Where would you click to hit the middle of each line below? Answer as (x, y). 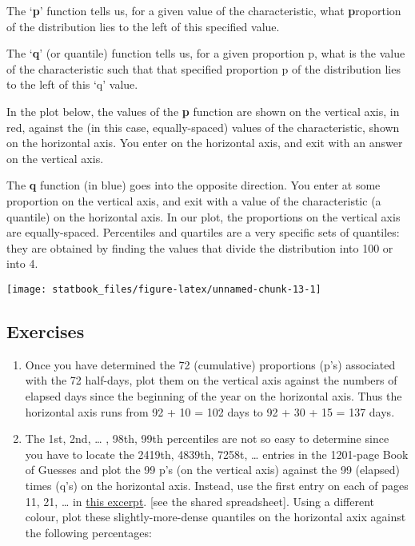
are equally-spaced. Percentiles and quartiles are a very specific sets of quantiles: (203, 232)
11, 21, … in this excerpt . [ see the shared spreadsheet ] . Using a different (200, 501)
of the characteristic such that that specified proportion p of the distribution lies (204, 68)
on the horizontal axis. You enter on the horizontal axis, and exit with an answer (205, 143)
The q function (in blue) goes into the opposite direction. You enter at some (194, 185)
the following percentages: (88, 532)
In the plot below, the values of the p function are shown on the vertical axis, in (203, 111)
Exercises (46, 331)
